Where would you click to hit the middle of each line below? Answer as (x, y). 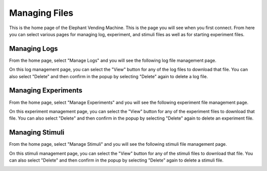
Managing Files (41, 13)
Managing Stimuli (37, 133)
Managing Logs (34, 49)
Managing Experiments (46, 91)
